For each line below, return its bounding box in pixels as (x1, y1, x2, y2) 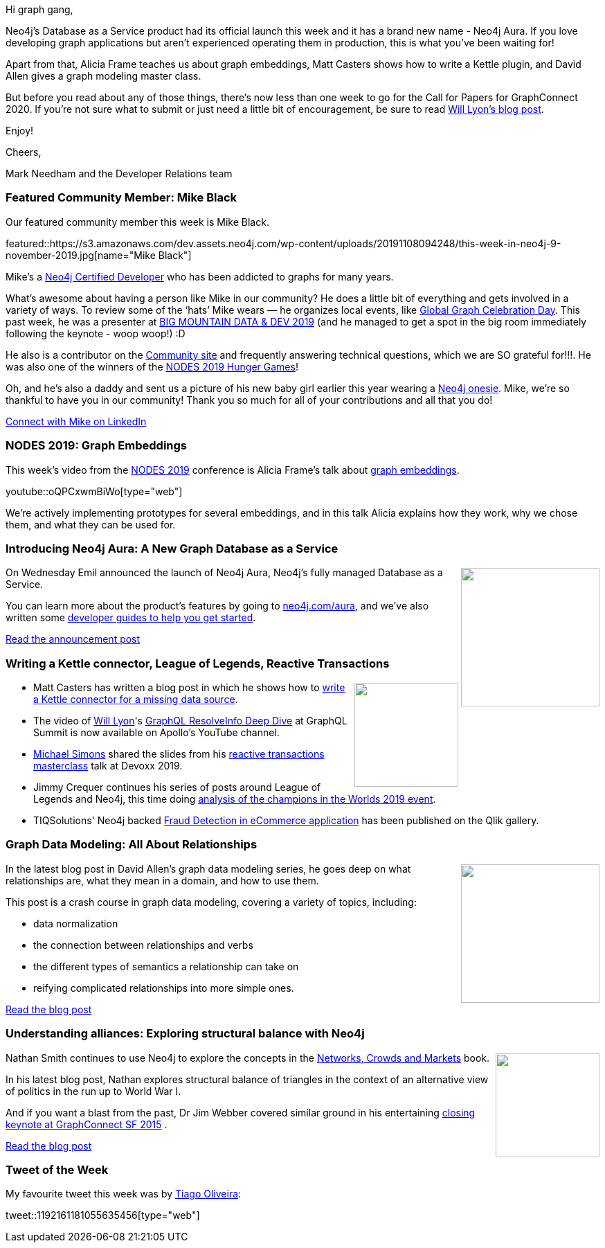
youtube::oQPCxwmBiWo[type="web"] (6, 485, 183, 497)
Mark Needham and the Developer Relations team (6, 168, 233, 179)
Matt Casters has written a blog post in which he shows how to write (33, 681, 345, 693)
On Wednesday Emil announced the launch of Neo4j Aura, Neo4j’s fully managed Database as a (6, 567, 443, 579)
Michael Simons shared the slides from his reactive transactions (33, 748, 325, 760)
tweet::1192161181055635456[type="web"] (6, 1209, 200, 1222)
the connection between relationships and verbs (33, 938, 253, 951)
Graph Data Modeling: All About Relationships (6, 837, 258, 852)
